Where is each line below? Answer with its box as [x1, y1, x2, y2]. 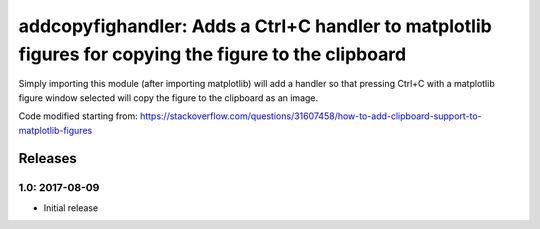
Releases [18, 150, 77, 167]
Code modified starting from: [18, 110, 139, 122]
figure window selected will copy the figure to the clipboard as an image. [18, 91, 319, 104]
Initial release [43, 201, 99, 214]
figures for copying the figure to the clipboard [18, 43, 407, 65]
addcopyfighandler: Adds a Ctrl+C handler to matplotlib [18, 15, 492, 37]
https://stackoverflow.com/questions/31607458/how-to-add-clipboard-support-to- [140, 110, 482, 122]
